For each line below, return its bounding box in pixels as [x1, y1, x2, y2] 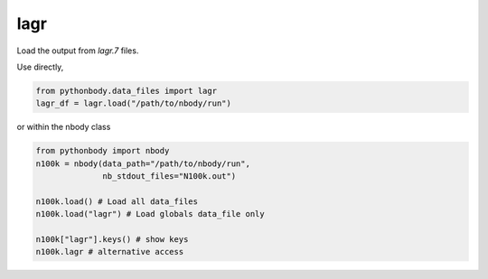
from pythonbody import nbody [35, 145, 170, 156]
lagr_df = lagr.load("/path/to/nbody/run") [35, 98, 232, 108]
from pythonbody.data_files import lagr [35, 86, 217, 96]
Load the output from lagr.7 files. [16, 45, 139, 56]
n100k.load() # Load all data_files [35, 196, 199, 207]
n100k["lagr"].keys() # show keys [35, 235, 189, 245]
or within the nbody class [16, 122, 111, 133]
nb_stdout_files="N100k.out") [102, 172, 237, 181]
